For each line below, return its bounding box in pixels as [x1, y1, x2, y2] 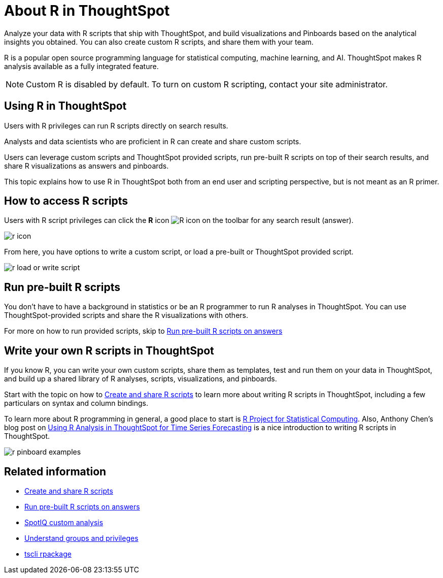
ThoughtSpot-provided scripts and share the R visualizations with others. [4, 311, 248, 320]
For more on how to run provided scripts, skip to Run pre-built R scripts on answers [4, 327, 283, 336]
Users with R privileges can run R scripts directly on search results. [4, 121, 228, 130]
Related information [4, 465, 107, 478]
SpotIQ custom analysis [24, 518, 104, 527]
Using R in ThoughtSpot [4, 100, 127, 113]
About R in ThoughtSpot [4, 2, 170, 19]
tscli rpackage [24, 549, 72, 558]
